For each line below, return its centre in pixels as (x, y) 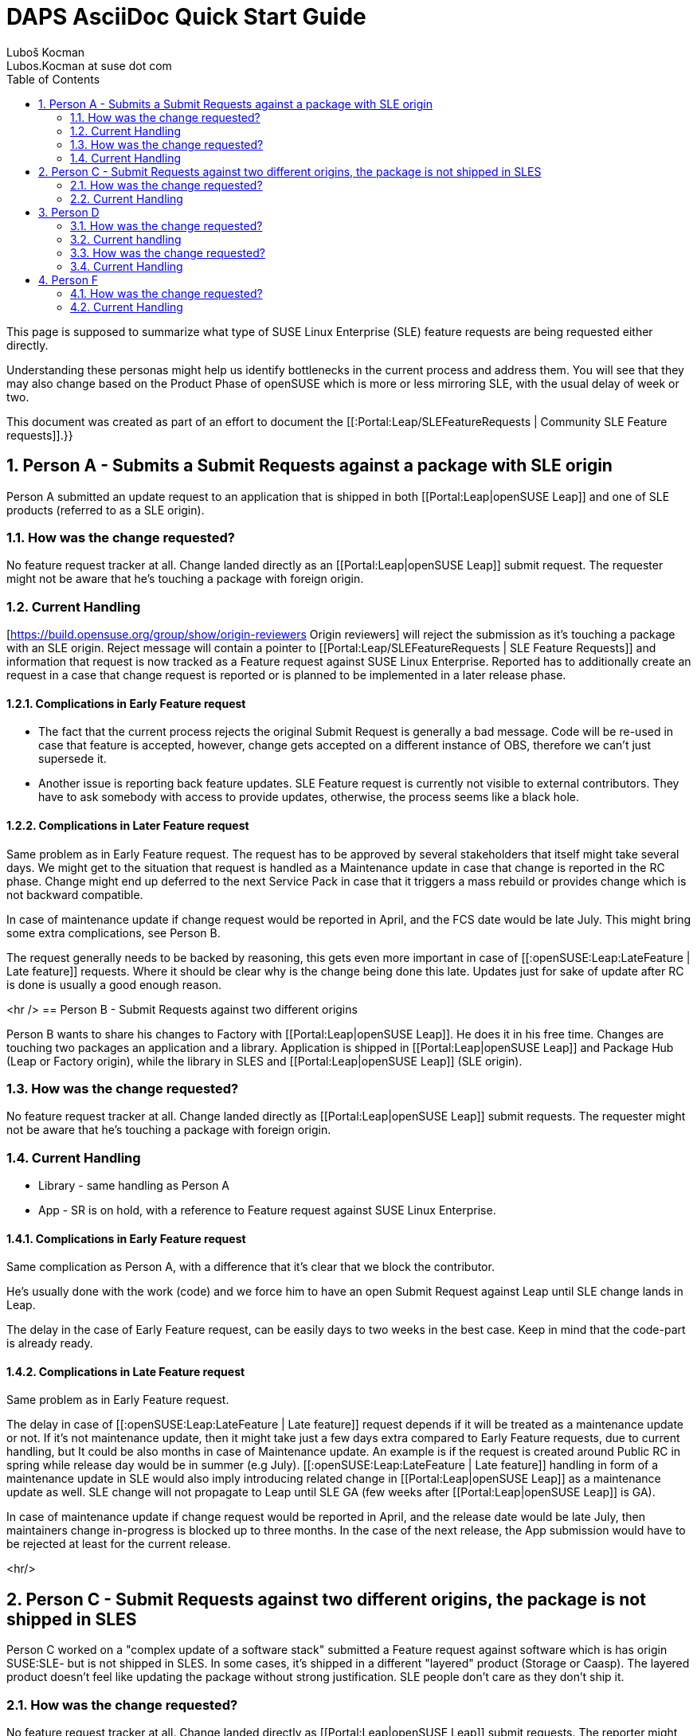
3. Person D (69, 212)
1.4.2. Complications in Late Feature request (126, 1371)
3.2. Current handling (126, 239)
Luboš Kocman (46, 52)
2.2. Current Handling (127, 198)
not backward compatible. (75, 894)
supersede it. (72, 759)
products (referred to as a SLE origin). (106, 510)
